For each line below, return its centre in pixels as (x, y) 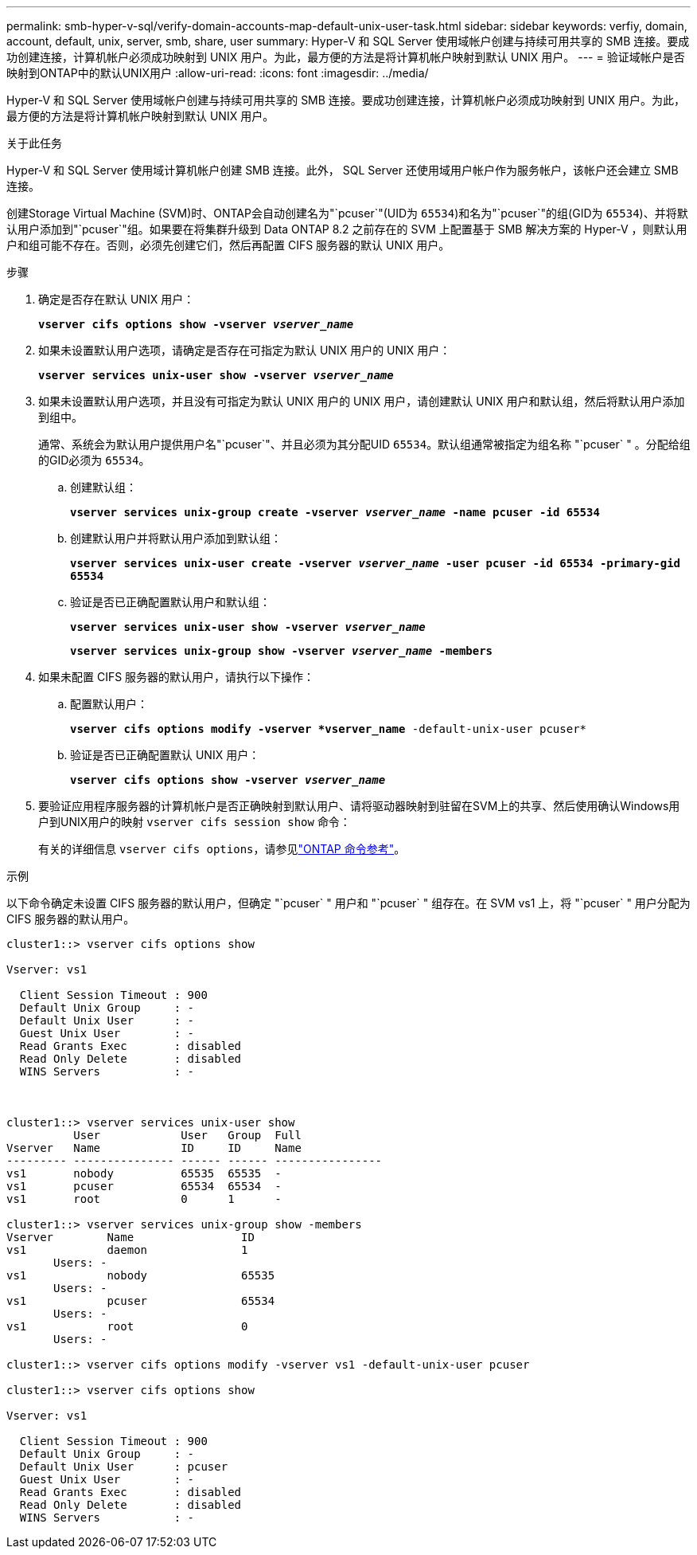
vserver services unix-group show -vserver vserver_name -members (282, 651)
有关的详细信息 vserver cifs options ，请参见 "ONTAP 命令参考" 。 (222, 849)
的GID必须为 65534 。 (94, 460)
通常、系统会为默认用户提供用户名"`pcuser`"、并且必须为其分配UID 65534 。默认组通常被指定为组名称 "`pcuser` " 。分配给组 (364, 444)
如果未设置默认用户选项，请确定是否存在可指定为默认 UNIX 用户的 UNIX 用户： (245, 350)
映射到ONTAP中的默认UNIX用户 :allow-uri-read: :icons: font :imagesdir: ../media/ (218, 73)
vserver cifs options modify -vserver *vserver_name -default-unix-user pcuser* (329, 729)
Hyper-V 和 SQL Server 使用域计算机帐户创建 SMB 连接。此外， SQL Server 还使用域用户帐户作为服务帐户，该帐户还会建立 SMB (343, 170)
